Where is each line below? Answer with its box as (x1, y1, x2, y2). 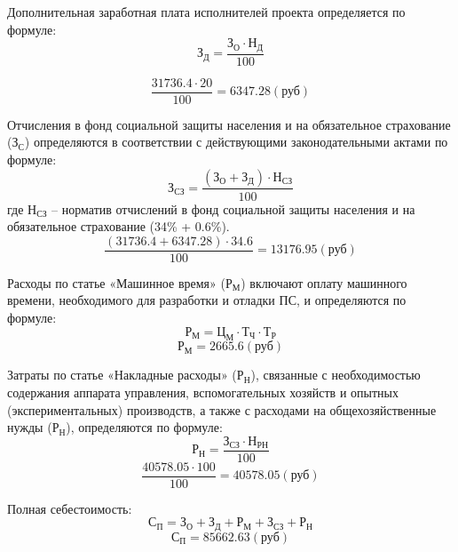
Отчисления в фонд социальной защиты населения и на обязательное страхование (7, 115, 451, 133)
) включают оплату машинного (241, 273, 407, 292)
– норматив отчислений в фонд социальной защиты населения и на (51, 199, 415, 218)
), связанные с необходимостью (250, 365, 421, 384)
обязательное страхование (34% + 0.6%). (7, 217, 230, 236)
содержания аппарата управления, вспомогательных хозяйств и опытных (7, 382, 399, 401)
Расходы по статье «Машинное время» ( (7, 273, 225, 292)
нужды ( (7, 418, 52, 436)
